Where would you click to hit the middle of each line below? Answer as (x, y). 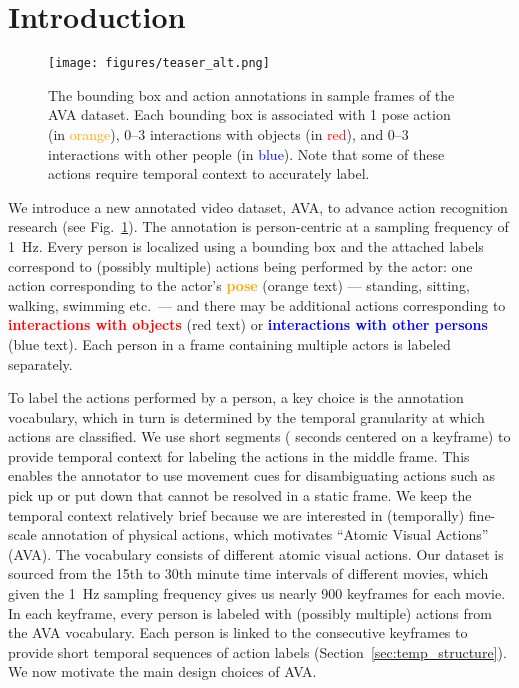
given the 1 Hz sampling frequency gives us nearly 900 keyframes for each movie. (257, 593)
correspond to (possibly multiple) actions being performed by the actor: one (240, 265)
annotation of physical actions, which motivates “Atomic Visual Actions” (265, 534)
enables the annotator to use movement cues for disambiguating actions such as (252, 475)
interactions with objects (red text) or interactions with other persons (248, 324)
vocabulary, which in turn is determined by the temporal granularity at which (246, 416)
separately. (40, 363)
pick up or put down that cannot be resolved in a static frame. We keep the (240, 495)
